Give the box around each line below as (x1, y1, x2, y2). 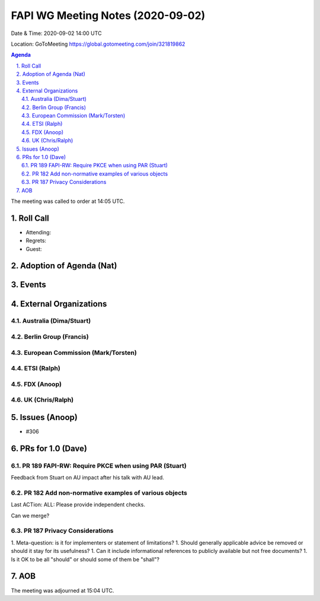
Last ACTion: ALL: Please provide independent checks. (11, 501, 145, 508)
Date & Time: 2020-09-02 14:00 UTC (11, 30, 102, 37)
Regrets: (25, 237, 47, 244)
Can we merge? (11, 512, 50, 519)
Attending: (25, 228, 52, 236)
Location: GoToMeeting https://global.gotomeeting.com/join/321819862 (11, 40, 185, 47)
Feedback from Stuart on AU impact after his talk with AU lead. (11, 474, 164, 481)
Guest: (25, 245, 42, 252)
